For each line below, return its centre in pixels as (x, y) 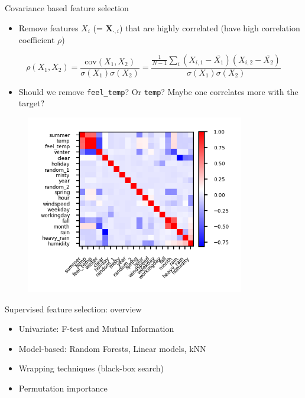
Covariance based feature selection (67, 8)
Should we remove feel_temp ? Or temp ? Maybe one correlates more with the (158, 91)
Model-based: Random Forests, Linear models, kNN (112, 348)
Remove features (48, 27)
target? (32, 103)
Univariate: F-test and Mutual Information (96, 329)
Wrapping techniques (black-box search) (91, 368)
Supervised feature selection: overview (73, 309)
